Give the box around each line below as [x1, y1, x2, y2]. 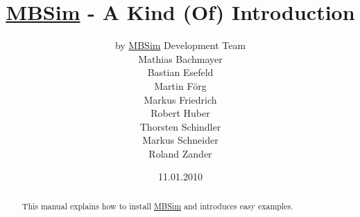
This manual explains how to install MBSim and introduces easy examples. [22, 200, 293, 211]
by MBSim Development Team [114, 38, 246, 53]
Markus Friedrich [144, 92, 217, 106]
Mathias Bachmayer [138, 51, 223, 66]
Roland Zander [148, 146, 212, 160]
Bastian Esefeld [147, 65, 214, 79]
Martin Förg [154, 78, 207, 93]
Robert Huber [151, 106, 210, 120]
